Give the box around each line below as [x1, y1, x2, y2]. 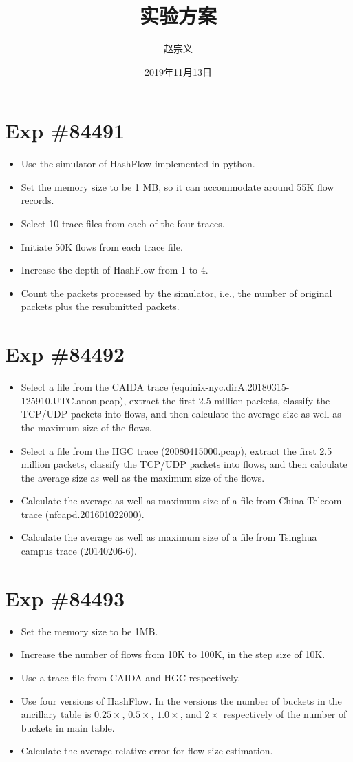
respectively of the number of [223, 707, 347, 721]
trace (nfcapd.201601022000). [21, 506, 145, 521]
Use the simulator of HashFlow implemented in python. [21, 156, 255, 171]
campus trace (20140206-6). [21, 544, 137, 558]
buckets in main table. [21, 720, 115, 734]
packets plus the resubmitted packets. [21, 299, 180, 313]
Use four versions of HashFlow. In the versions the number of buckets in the [21, 693, 342, 708]
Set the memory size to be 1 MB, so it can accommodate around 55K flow [21, 179, 334, 194]
